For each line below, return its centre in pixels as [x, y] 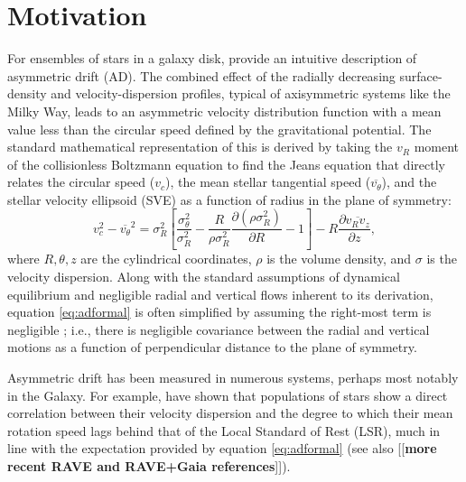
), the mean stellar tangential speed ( [268, 182]
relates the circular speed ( [81, 182]
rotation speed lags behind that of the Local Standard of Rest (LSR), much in [224, 430]
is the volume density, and [339, 259]
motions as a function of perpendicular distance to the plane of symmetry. [212, 347]
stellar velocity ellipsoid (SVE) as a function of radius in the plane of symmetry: [229, 199]
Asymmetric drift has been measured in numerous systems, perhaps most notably [233, 377]
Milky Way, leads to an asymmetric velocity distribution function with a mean [224, 111]
